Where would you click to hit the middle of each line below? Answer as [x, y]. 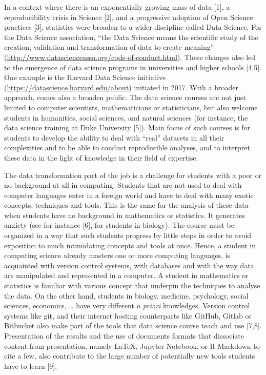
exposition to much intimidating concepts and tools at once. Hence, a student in [130, 245]
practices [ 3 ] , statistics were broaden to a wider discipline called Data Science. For [133, 27]
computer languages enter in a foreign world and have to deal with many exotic [129, 195]
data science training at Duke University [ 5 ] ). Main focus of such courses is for [127, 127]
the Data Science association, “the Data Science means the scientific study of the [131, 37]
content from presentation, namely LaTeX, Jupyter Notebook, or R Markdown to [132, 346]
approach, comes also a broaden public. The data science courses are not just [125, 97]
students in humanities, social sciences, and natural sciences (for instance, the [126, 117]
